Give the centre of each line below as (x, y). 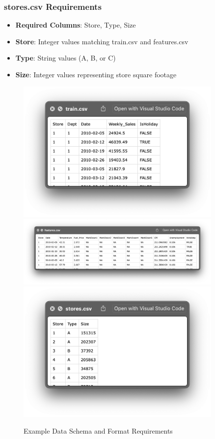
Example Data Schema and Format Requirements (98, 431)
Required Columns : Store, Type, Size (76, 25)
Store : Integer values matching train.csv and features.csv (102, 41)
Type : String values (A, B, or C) (66, 58)
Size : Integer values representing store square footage (96, 74)
